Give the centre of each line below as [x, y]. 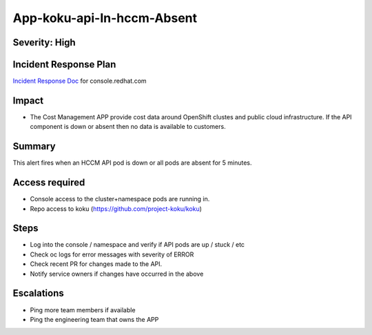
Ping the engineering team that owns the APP [94, 319]
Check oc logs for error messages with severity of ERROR [112, 254]
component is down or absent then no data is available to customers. [128, 127]
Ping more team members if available [83, 309]
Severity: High [44, 42]
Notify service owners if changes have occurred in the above [117, 274]
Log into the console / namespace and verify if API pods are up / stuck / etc [137, 245]
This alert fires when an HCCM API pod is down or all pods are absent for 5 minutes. [132, 163]
